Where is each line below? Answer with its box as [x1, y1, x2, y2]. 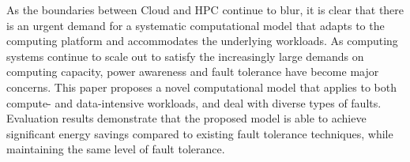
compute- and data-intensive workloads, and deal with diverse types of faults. [6, 94, 382, 111]
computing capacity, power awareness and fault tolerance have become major [6, 63, 379, 80]
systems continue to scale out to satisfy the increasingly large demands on [6, 47, 364, 64]
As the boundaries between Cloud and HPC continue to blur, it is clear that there [6, 2, 404, 17]
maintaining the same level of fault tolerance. [6, 141, 225, 157]
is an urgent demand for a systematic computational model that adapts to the [6, 17, 385, 33]
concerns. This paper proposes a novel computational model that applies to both [6, 78, 397, 95]
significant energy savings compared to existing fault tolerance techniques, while [6, 125, 393, 141]
